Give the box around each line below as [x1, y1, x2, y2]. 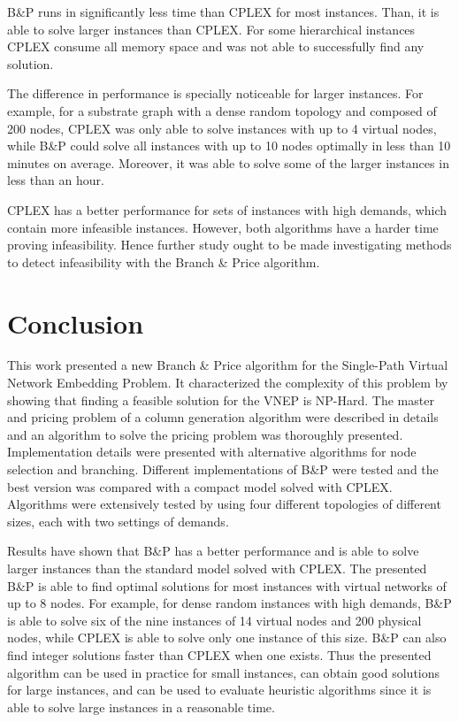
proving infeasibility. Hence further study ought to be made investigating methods [7, 235, 452, 254]
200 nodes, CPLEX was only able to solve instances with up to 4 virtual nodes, [7, 119, 437, 137]
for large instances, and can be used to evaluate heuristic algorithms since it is [7, 680, 432, 699]
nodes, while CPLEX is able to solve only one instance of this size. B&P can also [7, 628, 447, 647]
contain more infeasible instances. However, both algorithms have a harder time [7, 218, 439, 236]
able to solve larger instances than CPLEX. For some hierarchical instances [7, 19, 416, 38]
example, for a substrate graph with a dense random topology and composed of [7, 101, 437, 119]
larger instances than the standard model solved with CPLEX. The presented [7, 558, 427, 577]
